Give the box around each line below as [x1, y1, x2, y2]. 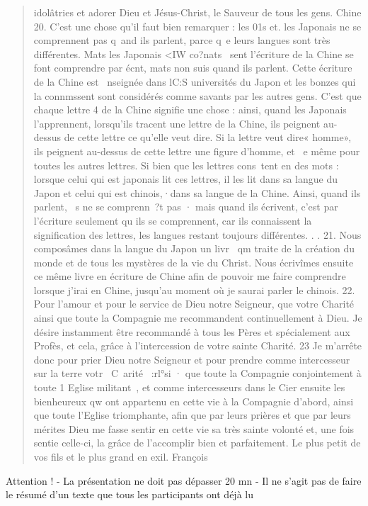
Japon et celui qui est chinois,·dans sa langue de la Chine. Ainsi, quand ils [33, 185, 361, 200]
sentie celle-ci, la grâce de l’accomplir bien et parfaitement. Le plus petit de [33, 435, 361, 450]
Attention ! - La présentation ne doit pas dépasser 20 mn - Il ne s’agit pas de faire [6, 473, 362, 488]
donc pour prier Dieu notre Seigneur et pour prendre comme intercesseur [33, 352, 350, 366]
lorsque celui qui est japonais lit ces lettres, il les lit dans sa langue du [33, 172, 338, 186]
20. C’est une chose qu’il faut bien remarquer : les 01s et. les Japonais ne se [33, 18, 362, 33]
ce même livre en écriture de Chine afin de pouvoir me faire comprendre [33, 269, 346, 283]
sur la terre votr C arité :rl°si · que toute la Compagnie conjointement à [33, 366, 362, 381]
